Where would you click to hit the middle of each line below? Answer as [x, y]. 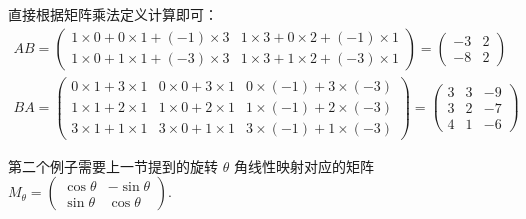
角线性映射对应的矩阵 [303, 165]
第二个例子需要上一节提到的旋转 [113, 165]
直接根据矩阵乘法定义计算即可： [113, 14]
